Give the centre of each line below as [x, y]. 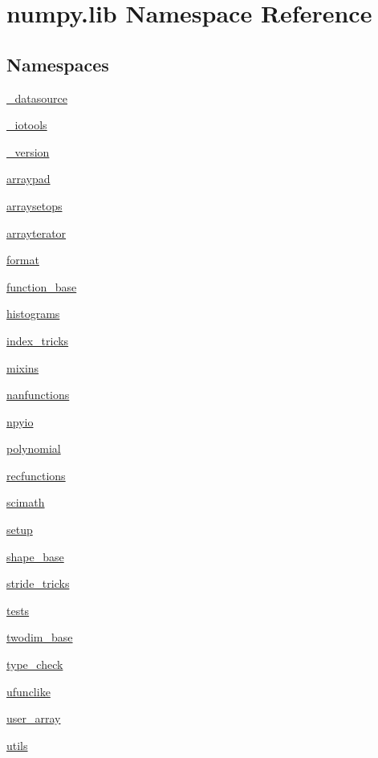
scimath [26, 502]
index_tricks [38, 340]
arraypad [28, 179]
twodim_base [40, 637]
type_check [35, 664]
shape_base [35, 556]
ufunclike [28, 691]
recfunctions [36, 475]
